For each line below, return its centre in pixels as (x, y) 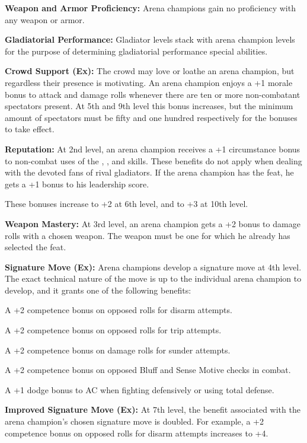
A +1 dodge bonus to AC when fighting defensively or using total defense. (140, 389)
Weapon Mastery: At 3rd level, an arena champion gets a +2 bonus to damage (153, 223)
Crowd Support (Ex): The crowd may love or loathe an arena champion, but (150, 71)
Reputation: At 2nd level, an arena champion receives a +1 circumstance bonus (153, 149)
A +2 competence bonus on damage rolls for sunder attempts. (118, 350)
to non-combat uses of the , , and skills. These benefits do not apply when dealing (153, 160)
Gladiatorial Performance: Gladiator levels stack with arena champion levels (150, 39)
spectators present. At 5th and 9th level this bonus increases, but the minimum (149, 106)
